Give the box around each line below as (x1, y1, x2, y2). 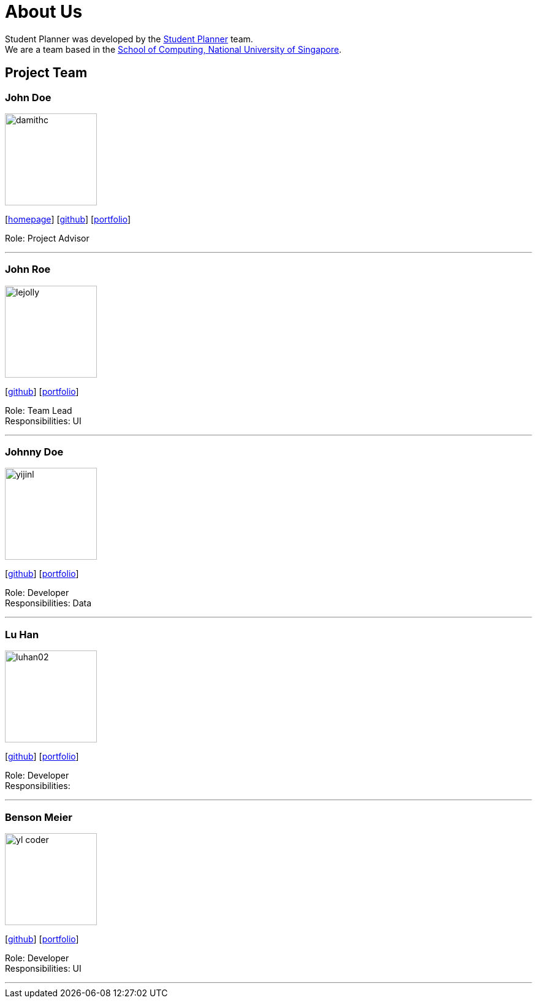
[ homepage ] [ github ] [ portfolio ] (5, 213, 131, 224)
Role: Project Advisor (5, 232, 89, 243)
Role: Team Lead (5, 405, 72, 416)
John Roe (5, 263, 51, 276)
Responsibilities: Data (5, 598, 92, 609)
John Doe (5, 91, 51, 104)
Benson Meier (5, 810, 72, 823)
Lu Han (5, 628, 39, 641)
